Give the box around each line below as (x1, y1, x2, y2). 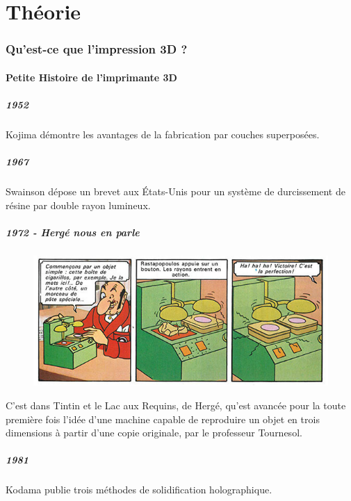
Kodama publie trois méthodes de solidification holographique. (6, 482, 272, 497)
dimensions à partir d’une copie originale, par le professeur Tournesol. (6, 425, 302, 440)
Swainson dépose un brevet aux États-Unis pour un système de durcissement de (6, 184, 345, 199)
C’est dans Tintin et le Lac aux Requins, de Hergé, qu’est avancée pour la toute (6, 398, 346, 413)
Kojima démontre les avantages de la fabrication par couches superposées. (6, 126, 320, 141)
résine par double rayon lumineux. (6, 197, 151, 212)
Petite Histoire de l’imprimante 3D (6, 69, 177, 84)
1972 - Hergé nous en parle (6, 224, 140, 239)
